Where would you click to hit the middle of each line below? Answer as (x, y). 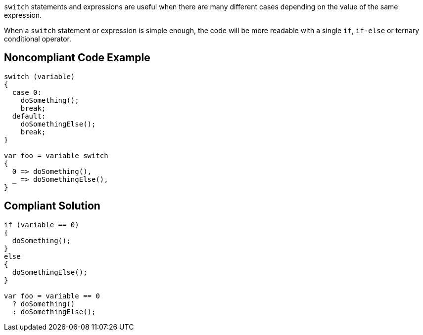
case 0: (27, 92)
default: (29, 116)
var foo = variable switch (56, 155)
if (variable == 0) (42, 225)
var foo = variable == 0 (52, 296)
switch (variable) (40, 76)
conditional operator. (38, 39)
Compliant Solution (52, 206)
